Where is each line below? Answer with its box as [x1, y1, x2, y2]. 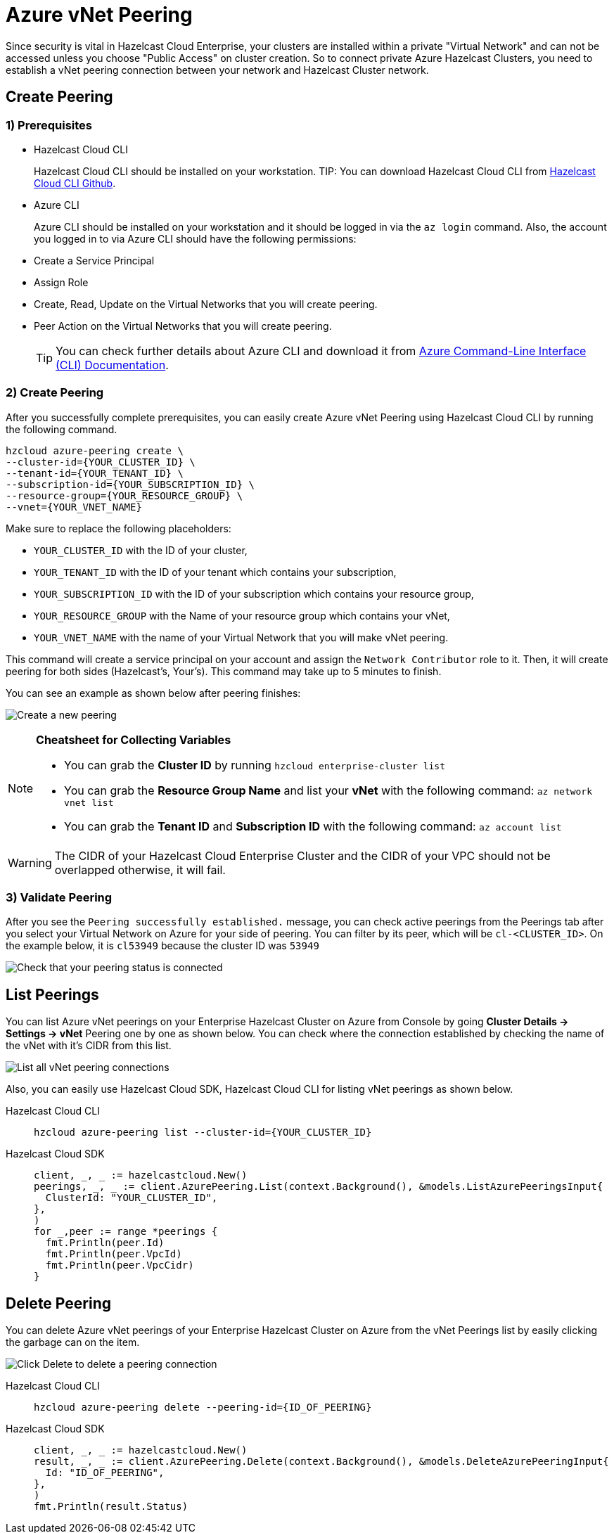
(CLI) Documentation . [56, 357, 169, 372]
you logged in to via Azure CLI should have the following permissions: [34, 232, 357, 245]
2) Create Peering [6, 385, 104, 400]
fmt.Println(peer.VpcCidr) [45, 1259, 194, 1271]
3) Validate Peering [6, 890, 113, 905]
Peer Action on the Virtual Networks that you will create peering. [34, 319, 332, 332]
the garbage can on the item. [6, 1336, 140, 1349]
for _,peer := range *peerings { [34, 1226, 218, 1238]
